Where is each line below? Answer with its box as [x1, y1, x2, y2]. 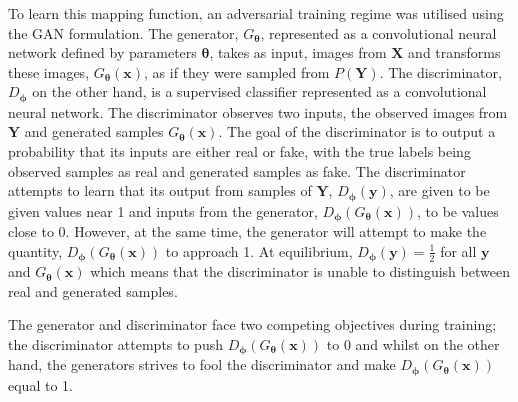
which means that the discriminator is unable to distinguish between [90, 261, 510, 282]
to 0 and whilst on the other [326, 333, 500, 354]
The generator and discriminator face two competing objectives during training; [8, 314, 497, 335]
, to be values [417, 200, 499, 221]
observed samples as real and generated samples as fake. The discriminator [8, 160, 466, 181]
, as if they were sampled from [144, 61, 330, 82]
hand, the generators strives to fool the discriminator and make [8, 354, 396, 375]
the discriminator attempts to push [8, 333, 223, 354]
